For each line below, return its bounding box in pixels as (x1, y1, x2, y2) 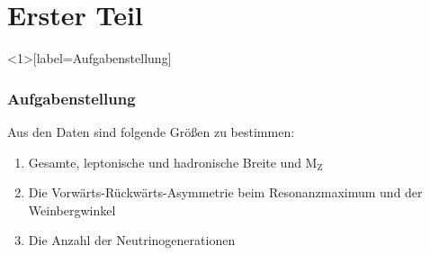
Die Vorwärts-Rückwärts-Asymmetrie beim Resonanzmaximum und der (28, 183, 423, 202)
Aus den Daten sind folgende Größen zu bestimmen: (7, 122, 295, 141)
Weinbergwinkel (28, 200, 116, 219)
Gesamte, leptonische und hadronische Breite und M (28, 152, 318, 171)
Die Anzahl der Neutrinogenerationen (28, 231, 236, 250)
